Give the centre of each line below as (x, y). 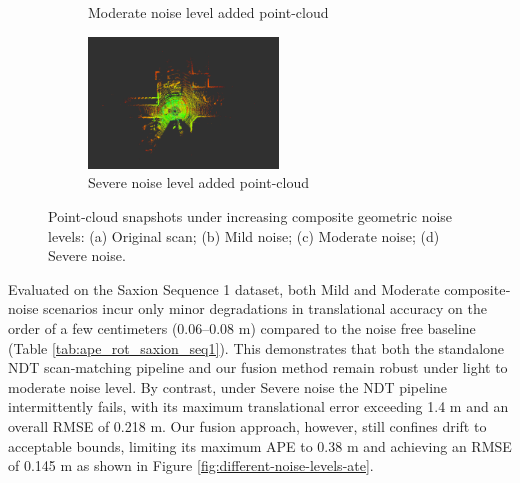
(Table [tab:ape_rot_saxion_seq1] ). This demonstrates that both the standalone (256, 347)
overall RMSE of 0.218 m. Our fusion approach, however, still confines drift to (247, 426)
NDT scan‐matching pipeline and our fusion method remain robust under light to (258, 367)
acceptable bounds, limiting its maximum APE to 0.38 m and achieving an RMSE (260, 445)
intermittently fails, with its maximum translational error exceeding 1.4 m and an (258, 406)
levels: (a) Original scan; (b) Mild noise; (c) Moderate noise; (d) (244, 235)
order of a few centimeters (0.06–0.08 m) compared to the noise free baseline (242, 328)
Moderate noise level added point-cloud (208, 12)
